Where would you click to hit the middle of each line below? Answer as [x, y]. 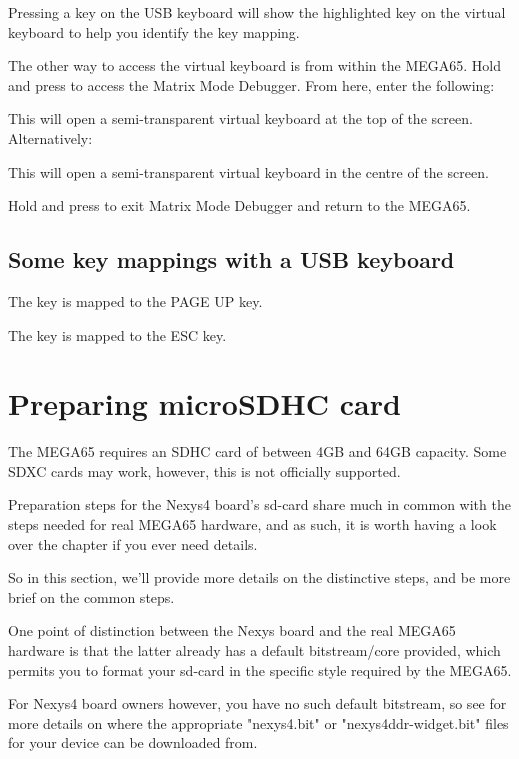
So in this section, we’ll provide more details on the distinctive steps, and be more [259, 577]
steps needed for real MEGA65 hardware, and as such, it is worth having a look [252, 524]
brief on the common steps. [91, 596]
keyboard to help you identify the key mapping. [154, 31]
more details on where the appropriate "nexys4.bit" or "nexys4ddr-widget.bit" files [258, 722]
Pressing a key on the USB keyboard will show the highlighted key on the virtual [257, 12]
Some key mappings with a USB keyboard [231, 259]
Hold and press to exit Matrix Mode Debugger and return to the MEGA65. [239, 205]
